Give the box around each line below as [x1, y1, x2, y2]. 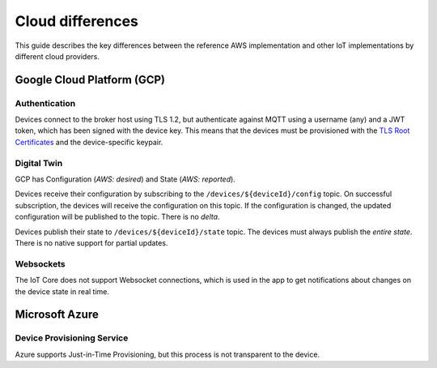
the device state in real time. [15, 286, 109, 296]
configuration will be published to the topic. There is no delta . [15, 212, 220, 222]
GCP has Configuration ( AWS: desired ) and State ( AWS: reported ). [15, 174, 236, 184]
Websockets [15, 258, 66, 269]
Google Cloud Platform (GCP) [15, 73, 166, 87]
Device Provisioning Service [15, 332, 129, 344]
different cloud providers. [15, 51, 100, 61]
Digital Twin [15, 157, 63, 169]
